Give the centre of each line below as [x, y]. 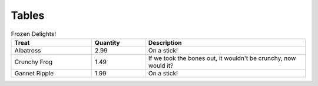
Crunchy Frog [34, 62]
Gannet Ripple [34, 73]
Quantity [107, 42]
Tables [28, 15]
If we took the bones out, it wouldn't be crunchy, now [222, 58]
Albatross [28, 50]
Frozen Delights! [33, 34]
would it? [161, 65]
